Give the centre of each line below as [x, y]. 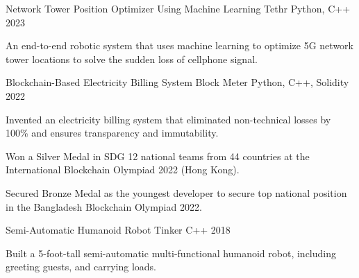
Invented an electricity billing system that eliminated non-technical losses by [168, 119]
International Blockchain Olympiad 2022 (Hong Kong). [123, 170]
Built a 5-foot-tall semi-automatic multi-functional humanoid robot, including [171, 253]
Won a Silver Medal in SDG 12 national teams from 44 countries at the [158, 156]
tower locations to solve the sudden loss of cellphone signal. [132, 59]
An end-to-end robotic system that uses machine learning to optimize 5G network [179, 45]
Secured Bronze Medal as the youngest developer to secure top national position [176, 192]
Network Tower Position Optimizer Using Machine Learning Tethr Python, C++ [178, 8]
